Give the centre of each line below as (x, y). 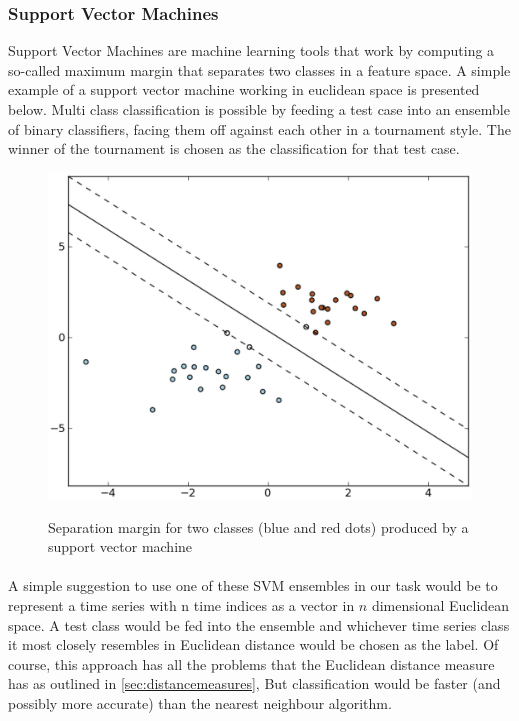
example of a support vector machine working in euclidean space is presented (244, 89)
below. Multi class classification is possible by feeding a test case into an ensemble (259, 109)
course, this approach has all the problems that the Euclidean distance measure (251, 663)
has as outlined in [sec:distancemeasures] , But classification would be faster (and (254, 683)
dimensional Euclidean (440, 605)
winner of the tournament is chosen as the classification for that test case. (234, 148)
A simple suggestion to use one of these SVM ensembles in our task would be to (253, 585)
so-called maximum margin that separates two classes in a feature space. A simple (259, 69)
